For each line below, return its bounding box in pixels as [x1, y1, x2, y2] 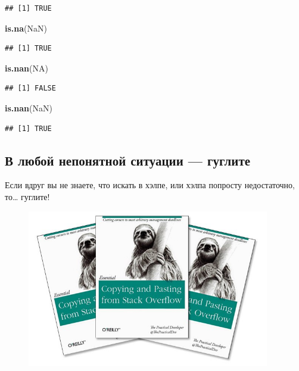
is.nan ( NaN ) [5, 101, 52, 114]
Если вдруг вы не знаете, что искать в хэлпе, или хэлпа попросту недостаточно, [5, 179, 295, 191]
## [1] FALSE [5, 84, 56, 93]
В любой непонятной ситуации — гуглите [5, 151, 251, 169]
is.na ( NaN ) [5, 21, 47, 34]
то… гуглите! [5, 190, 50, 202]
